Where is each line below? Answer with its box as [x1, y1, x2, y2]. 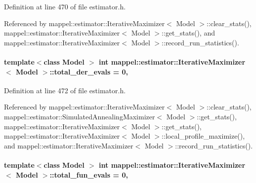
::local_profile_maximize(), [162, 131, 245, 141]
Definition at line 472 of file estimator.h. [4, 85, 126, 95]
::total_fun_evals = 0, [49, 169, 128, 180]
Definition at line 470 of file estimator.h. [4, 1, 126, 11]
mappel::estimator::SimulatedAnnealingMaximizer [4, 111, 155, 121]
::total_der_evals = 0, [49, 66, 128, 76]
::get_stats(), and [162, 28, 215, 38]
